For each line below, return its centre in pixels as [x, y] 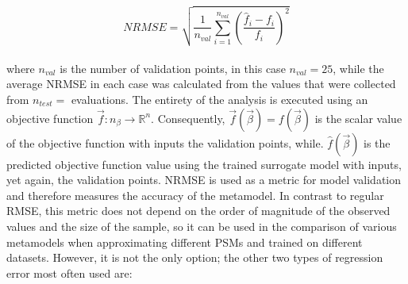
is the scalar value [358, 118]
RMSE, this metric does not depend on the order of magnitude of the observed [198, 211]
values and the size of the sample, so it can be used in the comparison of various [202, 226]
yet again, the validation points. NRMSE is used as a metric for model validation [204, 180]
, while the [358, 68]
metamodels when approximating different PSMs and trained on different [185, 242]
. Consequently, [188, 118]
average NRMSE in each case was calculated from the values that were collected [201, 84]
